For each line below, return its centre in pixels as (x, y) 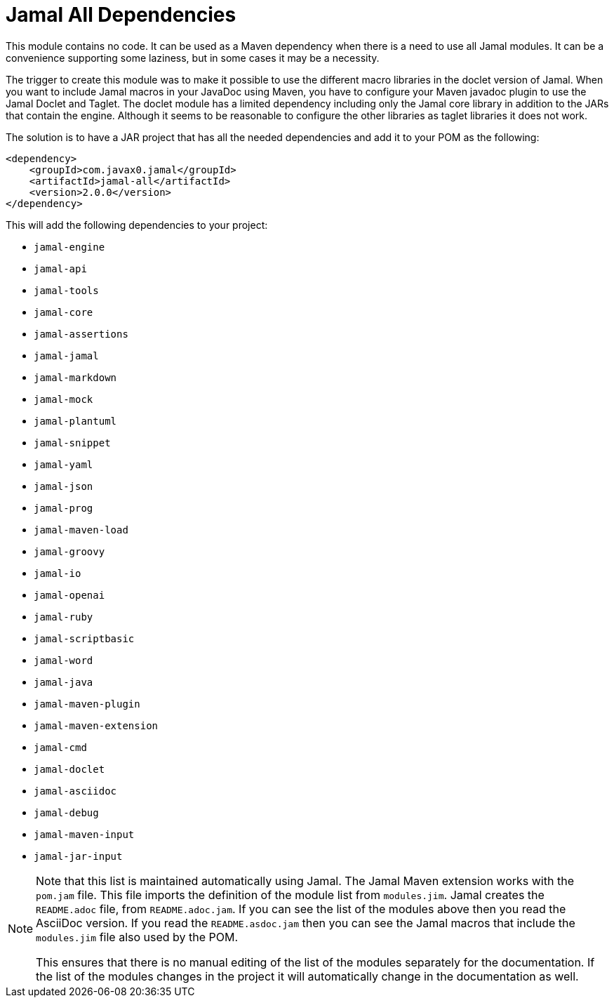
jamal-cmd (60, 747)
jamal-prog (64, 508)
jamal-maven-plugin (87, 704)
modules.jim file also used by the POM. (137, 937)
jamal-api (60, 268)
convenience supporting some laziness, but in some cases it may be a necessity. (193, 58)
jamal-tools (66, 290)
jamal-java (64, 682)
